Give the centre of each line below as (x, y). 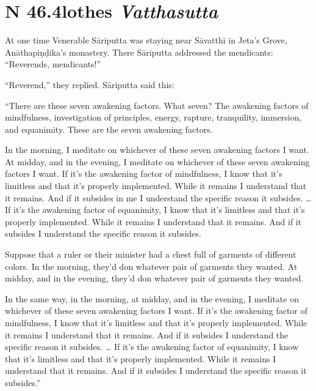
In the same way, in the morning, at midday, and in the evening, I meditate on (152, 298)
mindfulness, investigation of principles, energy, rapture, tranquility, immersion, (153, 117)
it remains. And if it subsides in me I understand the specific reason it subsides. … (158, 197)
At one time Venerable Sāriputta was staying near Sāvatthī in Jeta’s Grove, (146, 40)
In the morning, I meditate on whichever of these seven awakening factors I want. (157, 150)
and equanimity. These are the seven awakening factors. (109, 129)
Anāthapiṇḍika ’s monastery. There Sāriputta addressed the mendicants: (139, 52)
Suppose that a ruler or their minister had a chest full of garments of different (151, 254)
